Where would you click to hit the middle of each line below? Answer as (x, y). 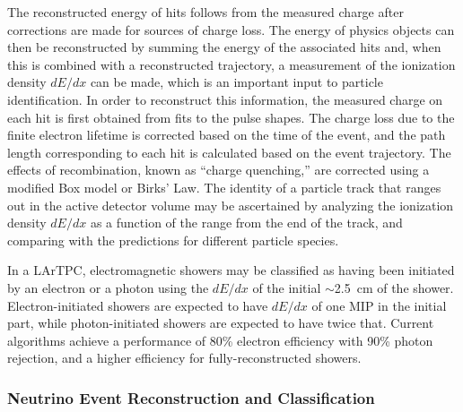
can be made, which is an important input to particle (236, 82)
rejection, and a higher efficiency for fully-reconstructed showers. (184, 358)
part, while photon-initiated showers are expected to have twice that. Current (221, 323)
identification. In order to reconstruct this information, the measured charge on (225, 99)
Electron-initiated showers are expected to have (138, 305)
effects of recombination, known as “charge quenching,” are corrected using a (218, 170)
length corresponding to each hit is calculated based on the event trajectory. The (229, 152)
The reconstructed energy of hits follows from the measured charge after (205, 12)
